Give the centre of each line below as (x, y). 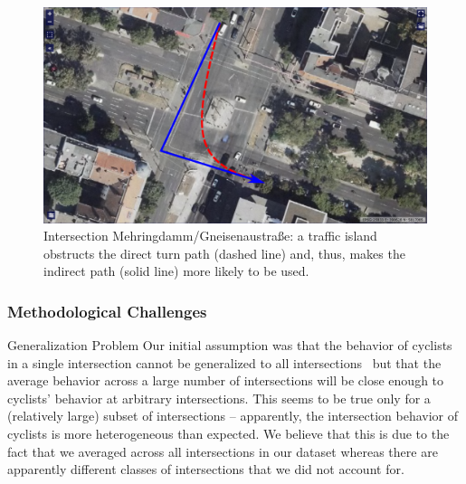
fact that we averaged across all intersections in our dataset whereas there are (223, 451)
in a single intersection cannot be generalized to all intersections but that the (224, 362)
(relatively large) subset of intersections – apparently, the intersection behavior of (233, 416)
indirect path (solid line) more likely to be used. (176, 271)
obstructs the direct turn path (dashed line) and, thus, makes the (224, 253)
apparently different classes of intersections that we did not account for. (206, 469)
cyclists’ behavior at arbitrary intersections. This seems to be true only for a (219, 398)
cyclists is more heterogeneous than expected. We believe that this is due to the (228, 434)
